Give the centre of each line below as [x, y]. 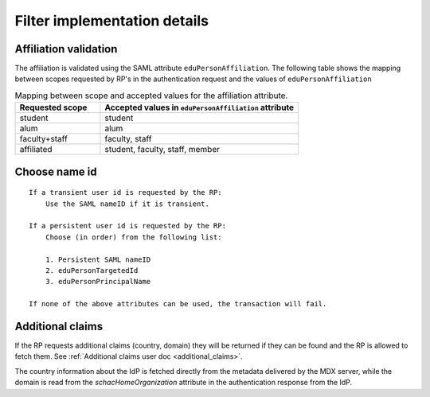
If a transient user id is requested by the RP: [125, 193]
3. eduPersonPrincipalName [98, 282]
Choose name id [56, 171]
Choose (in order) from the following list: [133, 237]
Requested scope [53, 107]
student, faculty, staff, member [162, 150]
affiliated [36, 150]
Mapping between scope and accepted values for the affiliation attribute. [151, 95]
